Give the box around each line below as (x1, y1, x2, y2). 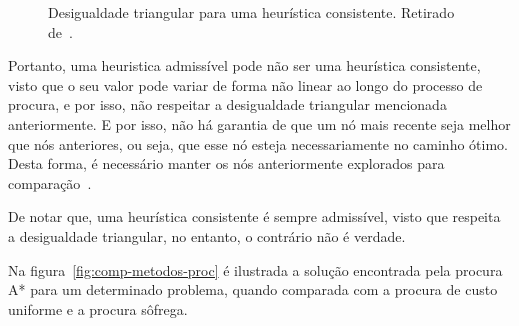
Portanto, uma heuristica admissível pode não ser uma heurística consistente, (8, 55, 481, 76)
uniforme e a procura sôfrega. (8, 298, 188, 319)
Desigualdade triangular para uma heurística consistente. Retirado (48, 2, 455, 22)
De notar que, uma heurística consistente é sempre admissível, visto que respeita (8, 206, 501, 227)
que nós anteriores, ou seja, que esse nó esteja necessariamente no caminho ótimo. (8, 133, 508, 154)
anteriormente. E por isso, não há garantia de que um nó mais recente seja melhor (8, 113, 511, 134)
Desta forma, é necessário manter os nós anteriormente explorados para (8, 153, 445, 174)
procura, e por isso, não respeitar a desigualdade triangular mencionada (8, 94, 447, 115)
